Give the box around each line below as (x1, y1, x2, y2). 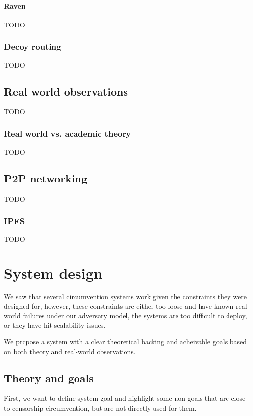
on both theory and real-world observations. (4, 346, 136, 356)
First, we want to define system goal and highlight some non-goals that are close (4, 393, 246, 403)
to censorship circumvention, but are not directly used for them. (4, 402, 197, 413)
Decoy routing (4, 40, 61, 52)
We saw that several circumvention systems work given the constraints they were (4, 291, 247, 301)
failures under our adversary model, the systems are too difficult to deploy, (23, 310, 247, 320)
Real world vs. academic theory (4, 127, 131, 139)
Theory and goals (4, 370, 94, 385)
